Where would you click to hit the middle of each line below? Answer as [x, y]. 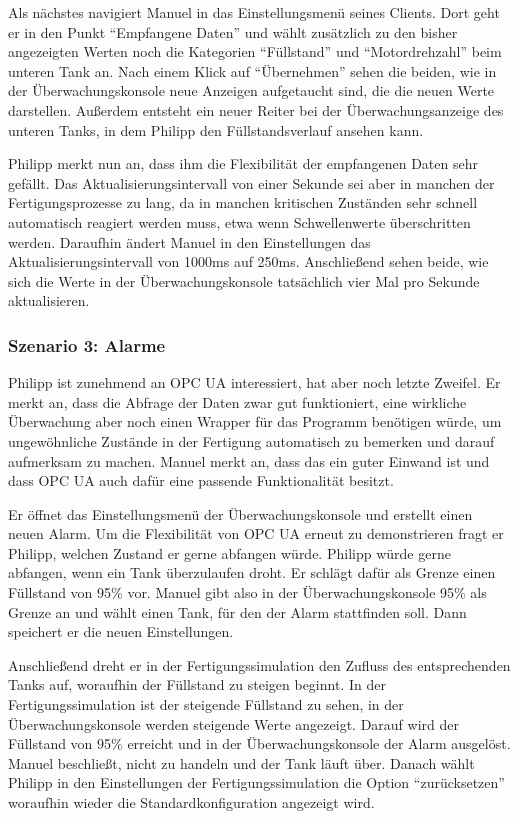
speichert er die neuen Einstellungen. [121, 631]
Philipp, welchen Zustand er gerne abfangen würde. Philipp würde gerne [229, 552]
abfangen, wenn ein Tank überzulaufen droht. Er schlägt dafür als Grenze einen [252, 572]
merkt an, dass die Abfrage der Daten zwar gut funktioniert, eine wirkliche [237, 401]
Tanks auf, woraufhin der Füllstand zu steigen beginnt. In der [197, 684]
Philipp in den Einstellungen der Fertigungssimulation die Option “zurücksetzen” [256, 782]
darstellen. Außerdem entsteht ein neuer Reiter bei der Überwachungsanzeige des [256, 109]
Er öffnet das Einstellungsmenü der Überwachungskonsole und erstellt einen [240, 513]
